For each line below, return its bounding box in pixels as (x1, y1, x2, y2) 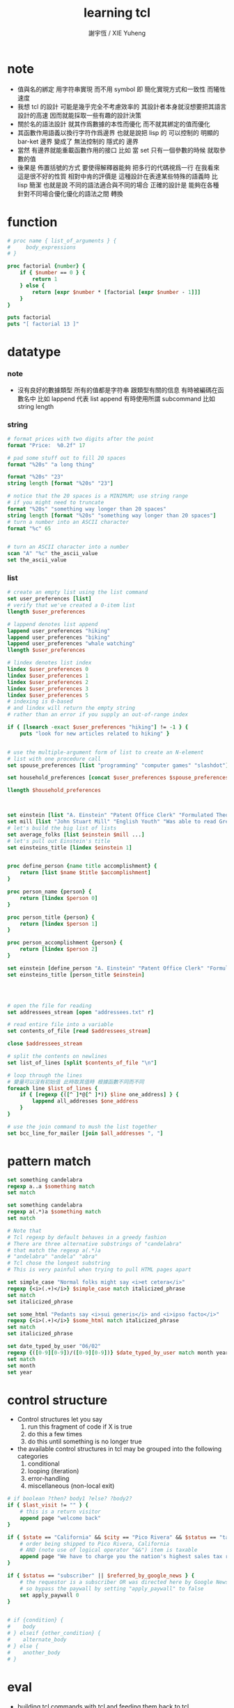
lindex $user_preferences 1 (7, 672, 89, 679)
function (7, 214, 58, 230)
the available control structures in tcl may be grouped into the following (17, 1445, 222, 1453)
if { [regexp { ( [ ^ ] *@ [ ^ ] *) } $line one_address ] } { (19, 1092, 180, 1098)
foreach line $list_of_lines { (7, 1085, 98, 1092)
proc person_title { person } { (7, 914, 95, 921)
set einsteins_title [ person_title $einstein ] (7, 971, 145, 978)
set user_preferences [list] (7, 596, 92, 603)
